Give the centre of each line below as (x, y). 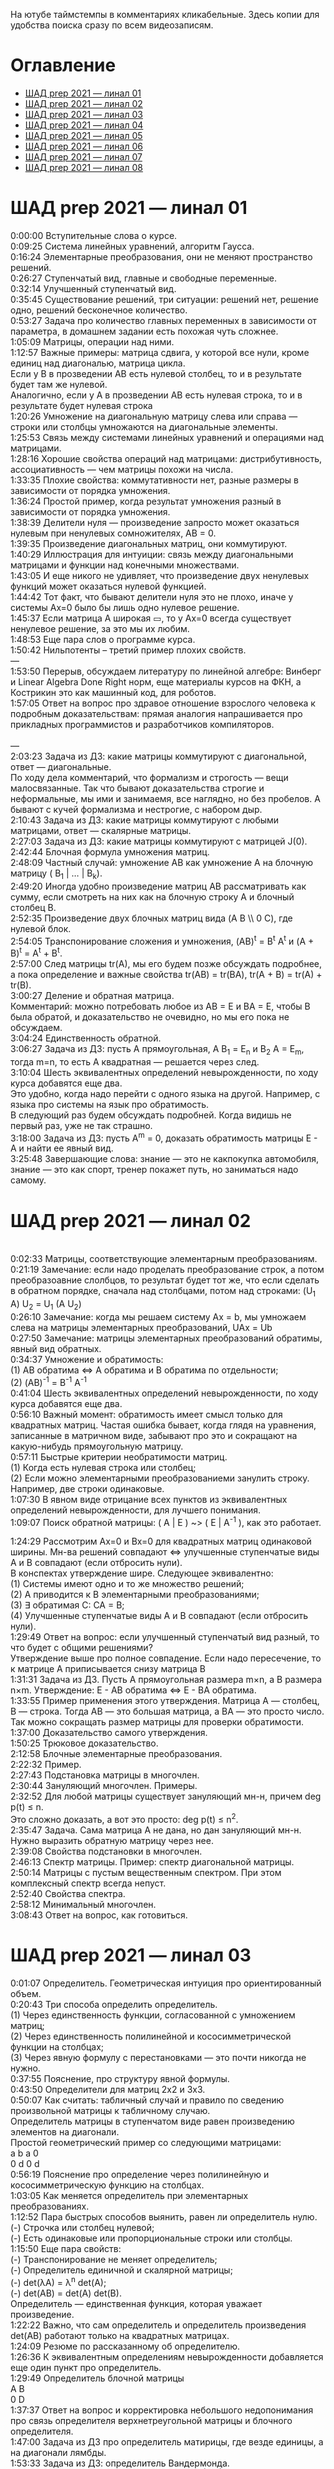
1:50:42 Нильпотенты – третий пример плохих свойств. (128, 650)
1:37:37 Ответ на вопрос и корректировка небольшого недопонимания (162, 2410)
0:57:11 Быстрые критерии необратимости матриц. (119, 1456)
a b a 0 (24, 2153)
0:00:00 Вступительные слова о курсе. (94, 235)
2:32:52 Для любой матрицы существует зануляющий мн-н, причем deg (166, 1796)
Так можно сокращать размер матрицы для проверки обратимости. (157, 1722)
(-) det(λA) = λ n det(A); (58, 2281)
